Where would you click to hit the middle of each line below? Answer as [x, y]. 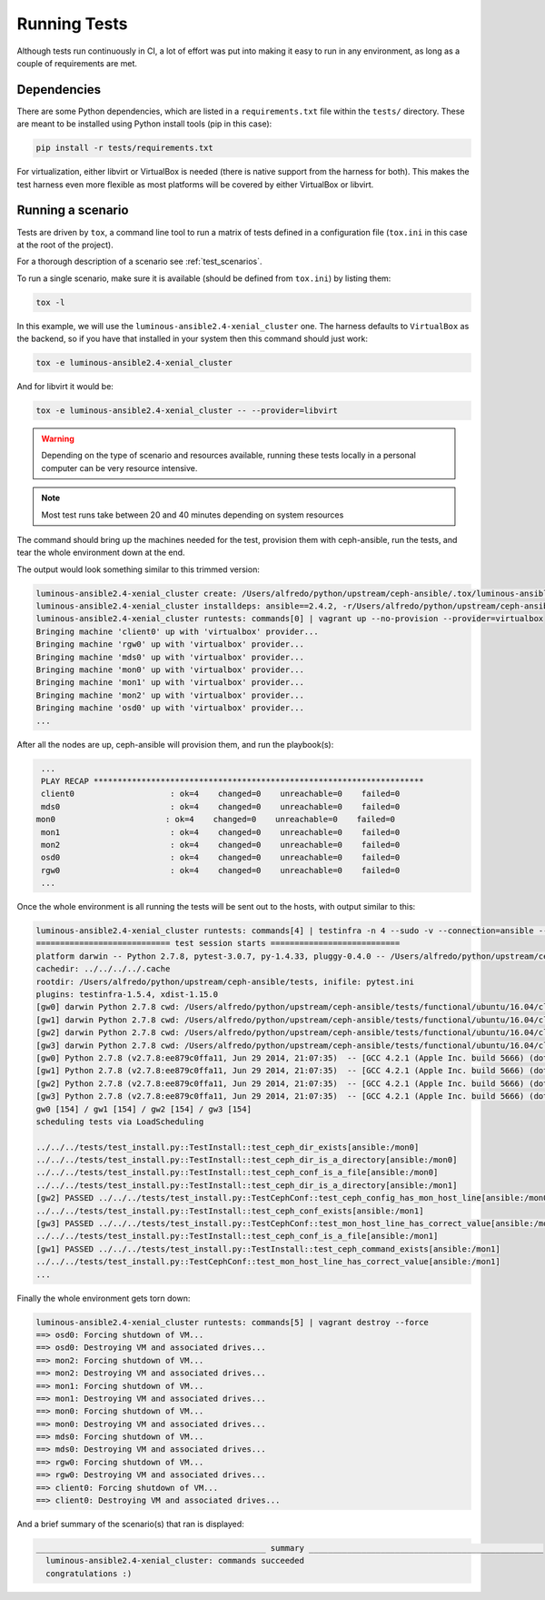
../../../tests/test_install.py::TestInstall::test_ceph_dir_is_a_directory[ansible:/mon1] [247, 1185]
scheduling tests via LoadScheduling [120, 1122]
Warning [58, 438]
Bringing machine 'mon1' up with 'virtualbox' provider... [170, 683]
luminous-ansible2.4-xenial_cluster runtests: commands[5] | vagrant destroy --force [232, 1322]
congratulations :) [89, 1573]
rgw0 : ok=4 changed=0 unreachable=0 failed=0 [221, 870]
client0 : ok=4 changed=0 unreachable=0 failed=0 [221, 794]
